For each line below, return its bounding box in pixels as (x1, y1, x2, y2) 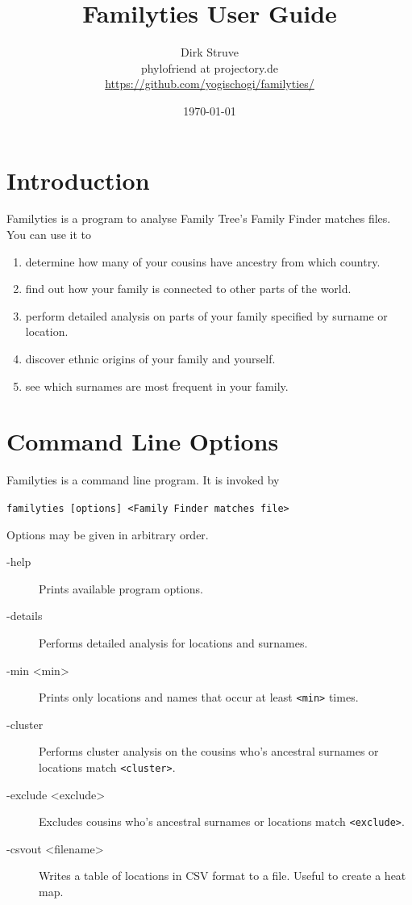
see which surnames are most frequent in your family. (25, 377, 289, 394)
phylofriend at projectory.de (140, 59, 279, 76)
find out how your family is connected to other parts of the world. (25, 280, 352, 297)
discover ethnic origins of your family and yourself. (25, 350, 276, 367)
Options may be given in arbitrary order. (6, 526, 209, 543)
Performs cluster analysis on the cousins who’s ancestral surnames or (39, 743, 379, 760)
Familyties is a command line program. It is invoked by (6, 471, 280, 488)
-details (6, 607, 43, 624)
